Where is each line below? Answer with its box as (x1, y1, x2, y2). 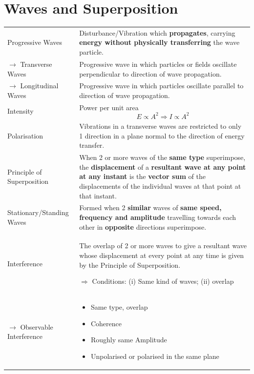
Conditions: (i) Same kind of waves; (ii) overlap (92, 276, 234, 286)
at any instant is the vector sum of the (79, 171, 206, 181)
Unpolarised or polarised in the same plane (90, 351, 219, 361)
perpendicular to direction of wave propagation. (79, 68, 222, 79)
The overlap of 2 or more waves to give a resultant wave (79, 240, 247, 251)
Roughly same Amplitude (90, 335, 167, 345)
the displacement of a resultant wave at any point (79, 161, 246, 172)
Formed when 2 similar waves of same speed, (79, 202, 222, 213)
